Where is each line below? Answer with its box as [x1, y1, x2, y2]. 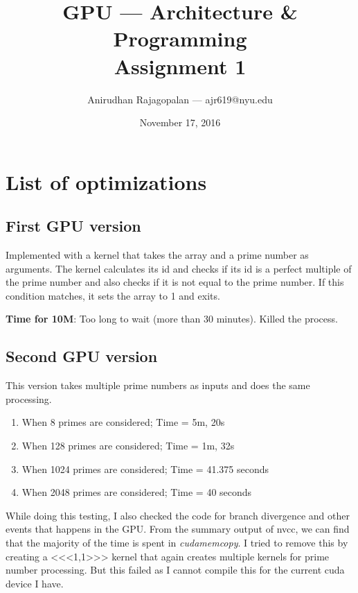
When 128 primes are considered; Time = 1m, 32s [21, 438, 235, 453]
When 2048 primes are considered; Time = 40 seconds [21, 485, 252, 499]
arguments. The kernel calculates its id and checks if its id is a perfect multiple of [6, 261, 352, 275]
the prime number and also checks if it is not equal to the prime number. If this [6, 275, 344, 289]
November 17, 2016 [139, 115, 221, 130]
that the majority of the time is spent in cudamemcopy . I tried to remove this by [6, 535, 348, 549]
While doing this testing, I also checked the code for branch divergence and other [6, 508, 350, 522]
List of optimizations [6, 167, 207, 196]
